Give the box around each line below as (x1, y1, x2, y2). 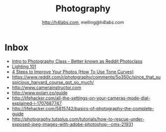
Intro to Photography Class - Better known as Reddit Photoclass (11, 58, 143, 64)
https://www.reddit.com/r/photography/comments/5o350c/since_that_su (11, 74, 161, 80)
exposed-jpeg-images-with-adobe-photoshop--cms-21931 (11, 121, 133, 127)
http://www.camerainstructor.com (11, 85, 82, 90)
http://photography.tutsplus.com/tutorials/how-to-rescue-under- (11, 116, 145, 122)
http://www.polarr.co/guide (11, 89, 68, 95)
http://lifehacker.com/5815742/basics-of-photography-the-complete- (11, 105, 155, 111)
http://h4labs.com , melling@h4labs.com (42, 19, 124, 25)
